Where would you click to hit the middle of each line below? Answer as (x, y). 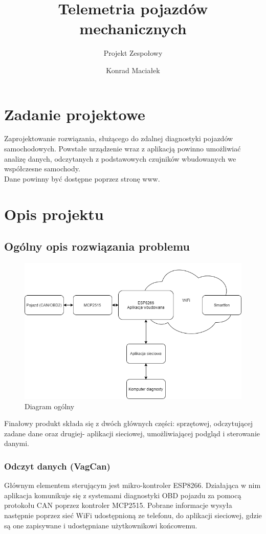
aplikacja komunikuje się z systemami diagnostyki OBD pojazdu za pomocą (123, 495)
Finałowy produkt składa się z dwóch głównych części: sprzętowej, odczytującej (128, 423)
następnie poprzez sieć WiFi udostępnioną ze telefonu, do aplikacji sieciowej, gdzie (133, 515)
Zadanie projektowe (75, 114)
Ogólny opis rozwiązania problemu (97, 246)
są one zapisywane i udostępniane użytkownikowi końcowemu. (101, 525)
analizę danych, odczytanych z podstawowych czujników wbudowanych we (120, 158)
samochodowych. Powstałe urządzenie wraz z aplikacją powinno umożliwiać (123, 149)
